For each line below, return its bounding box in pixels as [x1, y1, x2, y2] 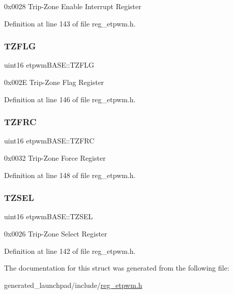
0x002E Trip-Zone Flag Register [4, 77, 104, 87]
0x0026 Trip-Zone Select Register [4, 228, 107, 239]
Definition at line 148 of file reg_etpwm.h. [4, 169, 136, 180]
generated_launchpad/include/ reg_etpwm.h [4, 279, 142, 290]
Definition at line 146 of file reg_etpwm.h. [4, 94, 136, 104]
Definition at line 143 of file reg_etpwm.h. [4, 18, 136, 28]
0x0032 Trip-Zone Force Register [4, 153, 106, 163]
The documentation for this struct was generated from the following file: [4, 262, 229, 273]
